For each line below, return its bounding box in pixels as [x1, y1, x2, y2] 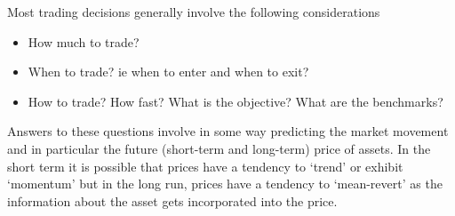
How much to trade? [28, 32, 140, 51]
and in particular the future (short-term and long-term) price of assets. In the [7, 139, 431, 157]
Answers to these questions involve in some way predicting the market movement [7, 122, 449, 140]
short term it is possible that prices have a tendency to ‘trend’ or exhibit [7, 156, 403, 175]
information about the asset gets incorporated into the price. [7, 191, 338, 210]
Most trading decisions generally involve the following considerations [7, 3, 380, 20]
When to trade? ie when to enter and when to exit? [28, 62, 309, 81]
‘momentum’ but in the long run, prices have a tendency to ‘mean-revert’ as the [7, 174, 443, 193]
